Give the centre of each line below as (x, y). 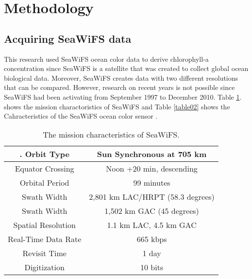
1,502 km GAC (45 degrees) (152, 210)
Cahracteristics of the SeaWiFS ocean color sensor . (81, 116)
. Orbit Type (44, 154)
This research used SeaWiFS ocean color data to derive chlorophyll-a (106, 59)
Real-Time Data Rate (45, 239)
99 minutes (152, 182)
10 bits (152, 267)
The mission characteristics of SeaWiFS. (111, 134)
